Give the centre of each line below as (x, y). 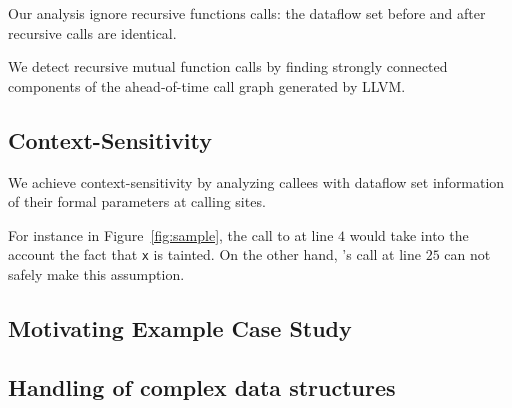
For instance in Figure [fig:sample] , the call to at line (171, 234)
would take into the (409, 234)
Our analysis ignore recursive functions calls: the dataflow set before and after (247, 13)
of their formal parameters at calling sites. (137, 201)
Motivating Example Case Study (180, 328)
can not (467, 254)
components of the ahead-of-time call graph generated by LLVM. (207, 85)
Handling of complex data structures (202, 386)
